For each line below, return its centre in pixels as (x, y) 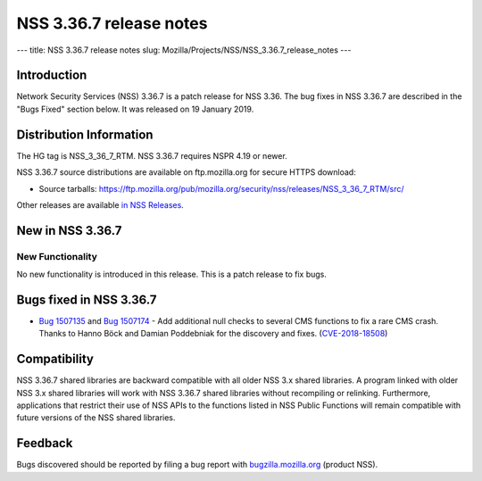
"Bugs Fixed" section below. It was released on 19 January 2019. (135, 109)
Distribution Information (85, 134)
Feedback (45, 443)
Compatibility (55, 359)
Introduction (52, 75)
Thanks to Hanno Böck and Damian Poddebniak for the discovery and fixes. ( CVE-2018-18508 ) (213, 334)
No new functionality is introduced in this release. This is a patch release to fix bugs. (172, 274)
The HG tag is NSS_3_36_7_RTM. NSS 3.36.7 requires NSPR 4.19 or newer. (152, 155)
